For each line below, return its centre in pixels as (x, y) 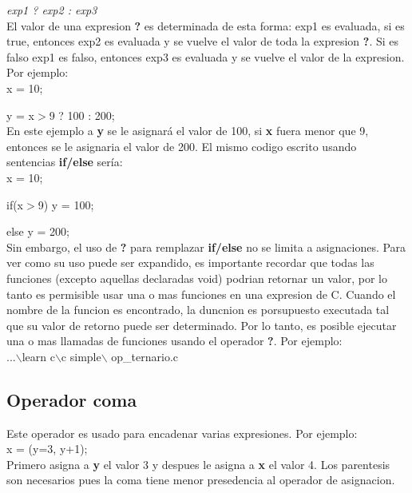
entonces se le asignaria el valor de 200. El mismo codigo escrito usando (182, 146)
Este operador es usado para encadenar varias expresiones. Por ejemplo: (182, 433)
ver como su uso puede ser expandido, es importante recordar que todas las (190, 262)
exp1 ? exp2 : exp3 (52, 10)
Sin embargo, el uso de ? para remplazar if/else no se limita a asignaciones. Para (206, 246)
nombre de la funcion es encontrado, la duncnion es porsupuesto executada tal (198, 310)
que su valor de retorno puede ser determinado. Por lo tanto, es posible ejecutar (202, 325)
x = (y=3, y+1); (47, 449)
